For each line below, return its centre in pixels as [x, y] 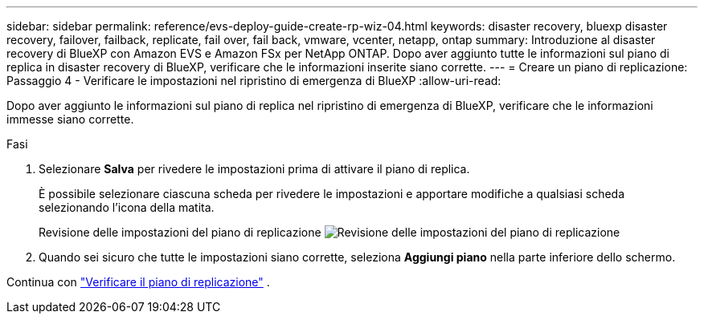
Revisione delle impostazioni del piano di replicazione [180, 232]
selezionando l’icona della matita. [127, 207]
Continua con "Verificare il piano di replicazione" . [138, 282]
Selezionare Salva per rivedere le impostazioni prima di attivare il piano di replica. [254, 169]
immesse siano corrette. [70, 119]
